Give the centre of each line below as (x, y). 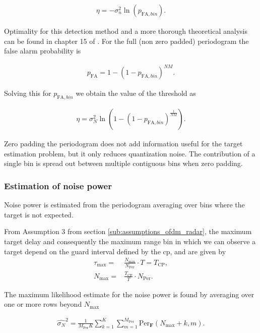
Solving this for (28, 93)
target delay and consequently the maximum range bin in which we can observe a (130, 241)
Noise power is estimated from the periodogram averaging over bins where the (124, 205)
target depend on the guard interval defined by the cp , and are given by (115, 251)
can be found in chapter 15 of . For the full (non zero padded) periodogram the (126, 41)
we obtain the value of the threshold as (136, 93)
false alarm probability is (43, 51)
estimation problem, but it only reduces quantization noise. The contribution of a (130, 153)
